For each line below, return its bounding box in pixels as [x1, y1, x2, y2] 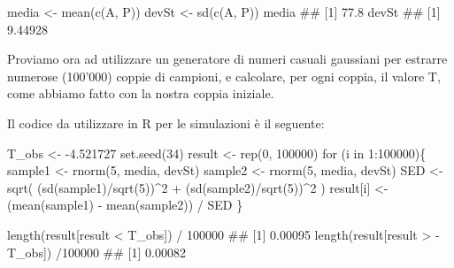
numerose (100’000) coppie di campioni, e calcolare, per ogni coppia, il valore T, [7, 66, 441, 85]
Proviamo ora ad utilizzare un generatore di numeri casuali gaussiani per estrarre [7, 50, 448, 68]
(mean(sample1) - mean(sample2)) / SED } [7, 195, 243, 214]
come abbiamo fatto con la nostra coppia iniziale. [7, 84, 274, 103]
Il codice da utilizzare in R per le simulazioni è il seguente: [7, 113, 325, 132]
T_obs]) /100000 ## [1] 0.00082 [7, 242, 186, 261]
